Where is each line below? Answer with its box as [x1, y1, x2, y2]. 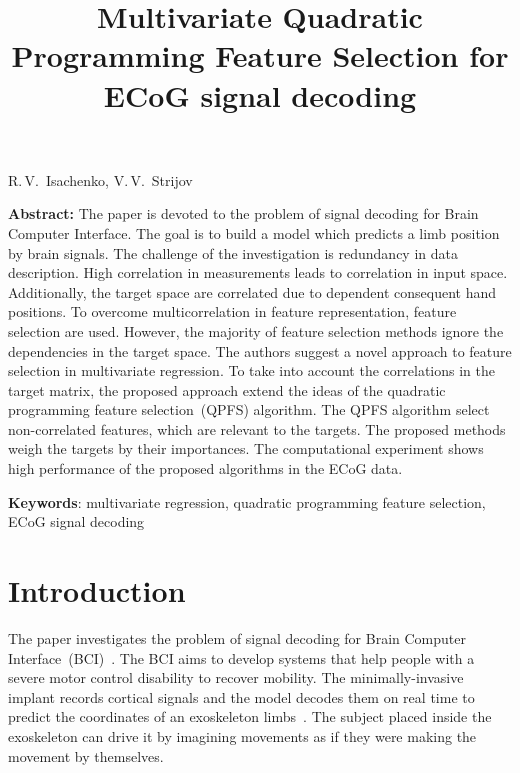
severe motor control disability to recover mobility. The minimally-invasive [8, 667, 464, 688]
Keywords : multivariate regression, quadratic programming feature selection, [8, 491, 486, 512]
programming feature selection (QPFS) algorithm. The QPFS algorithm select [8, 399, 490, 420]
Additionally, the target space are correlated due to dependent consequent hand [8, 281, 496, 302]
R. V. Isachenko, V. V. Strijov [8, 169, 193, 190]
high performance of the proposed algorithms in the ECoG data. [8, 458, 403, 479]
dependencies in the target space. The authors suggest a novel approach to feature [8, 340, 512, 361]
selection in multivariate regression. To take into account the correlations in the [8, 360, 495, 381]
